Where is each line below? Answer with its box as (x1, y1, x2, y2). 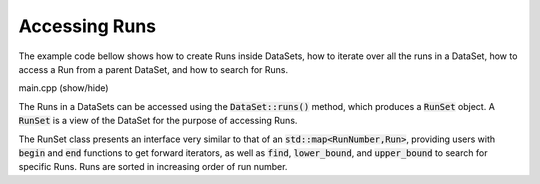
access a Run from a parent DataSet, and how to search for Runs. (18, 63, 289, 75)
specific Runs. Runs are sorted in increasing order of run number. (18, 161, 288, 173)
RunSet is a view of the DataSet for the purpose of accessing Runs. (18, 115, 298, 127)
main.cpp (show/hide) (18, 82, 109, 94)
